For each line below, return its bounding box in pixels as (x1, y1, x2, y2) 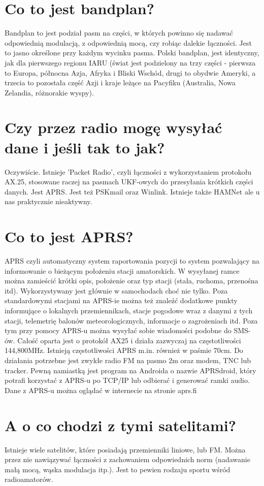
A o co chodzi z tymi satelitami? (5, 414, 236, 435)
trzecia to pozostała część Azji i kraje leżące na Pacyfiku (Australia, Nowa (5, 77, 236, 88)
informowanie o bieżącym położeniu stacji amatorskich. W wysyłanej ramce (5, 265, 240, 276)
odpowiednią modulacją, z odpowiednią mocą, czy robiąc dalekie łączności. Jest (5, 37, 252, 48)
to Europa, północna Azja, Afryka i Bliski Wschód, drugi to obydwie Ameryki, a (5, 67, 256, 78)
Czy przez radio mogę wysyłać (5, 117, 222, 138)
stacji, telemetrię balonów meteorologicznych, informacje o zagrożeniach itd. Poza (5, 315, 258, 326)
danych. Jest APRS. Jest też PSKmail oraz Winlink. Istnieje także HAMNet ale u (5, 186, 260, 197)
